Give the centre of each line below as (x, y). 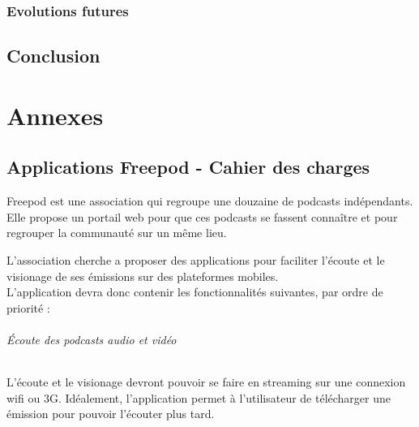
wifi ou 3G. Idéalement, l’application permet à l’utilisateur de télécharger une (199, 397)
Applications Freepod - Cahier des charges (188, 167)
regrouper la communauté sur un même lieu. (117, 233)
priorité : (28, 307)
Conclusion (53, 56)
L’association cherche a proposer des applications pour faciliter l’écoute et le (196, 259)
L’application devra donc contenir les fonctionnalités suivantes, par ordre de (195, 292)
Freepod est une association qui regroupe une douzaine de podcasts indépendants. (210, 201)
